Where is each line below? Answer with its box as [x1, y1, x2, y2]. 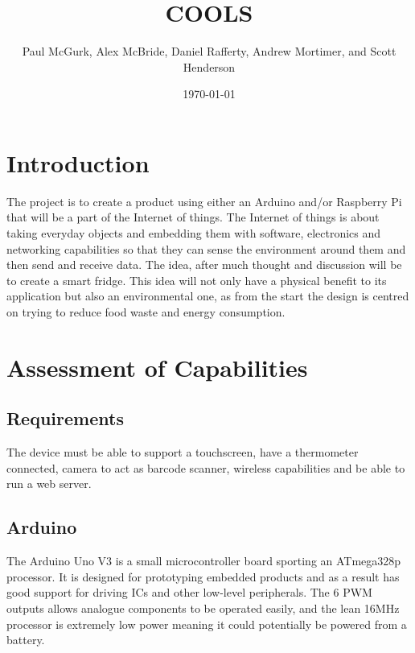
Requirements [6, 406, 124, 431]
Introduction [6, 146, 150, 179]
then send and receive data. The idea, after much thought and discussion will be [6, 256, 402, 273]
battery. [6, 631, 45, 648]
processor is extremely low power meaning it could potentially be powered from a [6, 615, 407, 632]
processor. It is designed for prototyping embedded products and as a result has [6, 568, 400, 585]
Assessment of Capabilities [6, 350, 308, 383]
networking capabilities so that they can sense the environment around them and [6, 240, 406, 257]
